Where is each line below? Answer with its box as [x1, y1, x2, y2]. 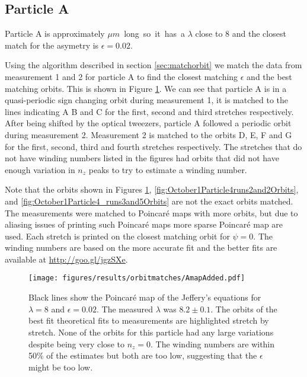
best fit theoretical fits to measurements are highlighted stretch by [28, 314, 269, 327]
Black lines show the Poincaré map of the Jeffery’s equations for [28, 291, 261, 303]
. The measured [96, 302, 153, 315]
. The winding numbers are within [151, 337, 275, 350]
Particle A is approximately [5, 27, 105, 40]
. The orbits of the [210, 302, 277, 315]
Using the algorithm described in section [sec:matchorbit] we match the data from [5, 59, 302, 71]
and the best [247, 70, 292, 82]
